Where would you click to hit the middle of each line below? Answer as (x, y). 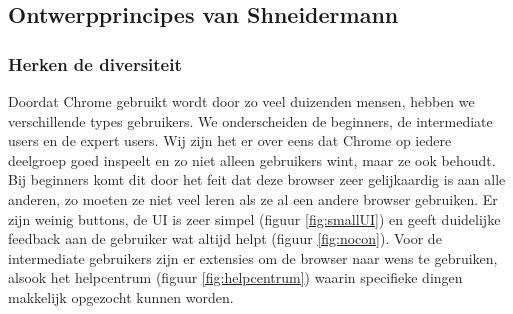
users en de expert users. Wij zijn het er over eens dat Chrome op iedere (230, 140)
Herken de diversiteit (95, 63)
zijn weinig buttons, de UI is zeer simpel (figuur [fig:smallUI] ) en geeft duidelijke (254, 218)
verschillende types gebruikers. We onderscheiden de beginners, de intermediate (250, 120)
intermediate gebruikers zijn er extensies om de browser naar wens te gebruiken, (253, 257)
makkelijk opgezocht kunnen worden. (121, 296)
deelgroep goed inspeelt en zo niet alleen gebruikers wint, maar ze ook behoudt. (252, 159)
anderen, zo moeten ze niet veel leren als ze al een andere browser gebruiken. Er (253, 198)
